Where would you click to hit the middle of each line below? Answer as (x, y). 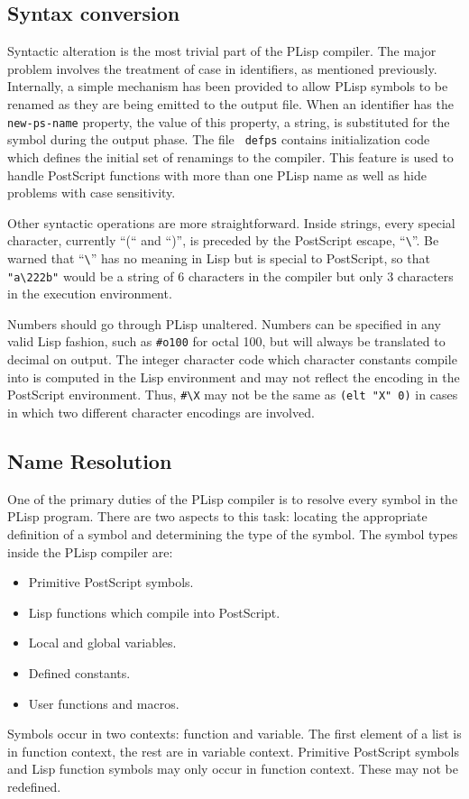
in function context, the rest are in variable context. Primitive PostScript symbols (234, 751)
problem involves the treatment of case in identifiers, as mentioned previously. (222, 68)
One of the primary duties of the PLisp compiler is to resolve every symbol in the (233, 498)
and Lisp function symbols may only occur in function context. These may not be (233, 769)
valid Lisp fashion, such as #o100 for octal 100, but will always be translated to (226, 341)
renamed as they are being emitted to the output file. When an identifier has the (230, 103)
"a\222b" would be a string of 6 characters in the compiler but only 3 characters (230, 276)
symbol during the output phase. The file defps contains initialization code (219, 139)
